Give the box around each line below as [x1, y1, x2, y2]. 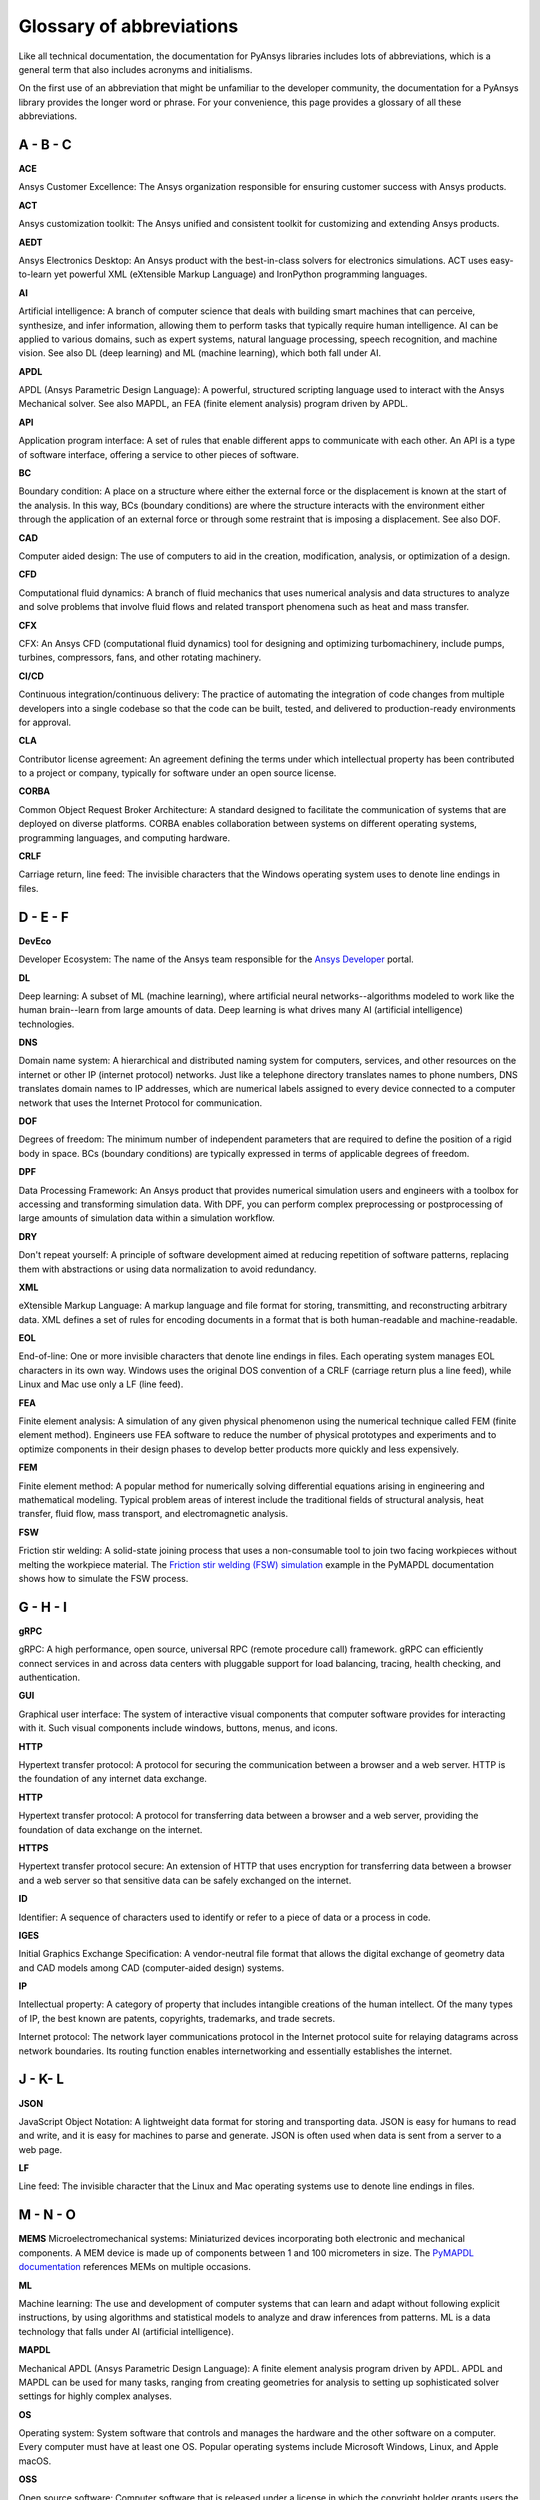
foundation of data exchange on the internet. [18, 1823, 203, 1835]
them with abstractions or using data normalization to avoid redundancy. [18, 1263, 317, 1275]
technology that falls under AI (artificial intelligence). [18, 2325, 234, 2337]
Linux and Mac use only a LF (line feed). [18, 1378, 184, 1390]
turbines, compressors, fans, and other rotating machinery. [18, 651, 262, 664]
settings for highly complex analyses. [18, 2390, 172, 2402]
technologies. [18, 1018, 75, 1030]
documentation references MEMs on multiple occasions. [18, 2261, 252, 2273]
